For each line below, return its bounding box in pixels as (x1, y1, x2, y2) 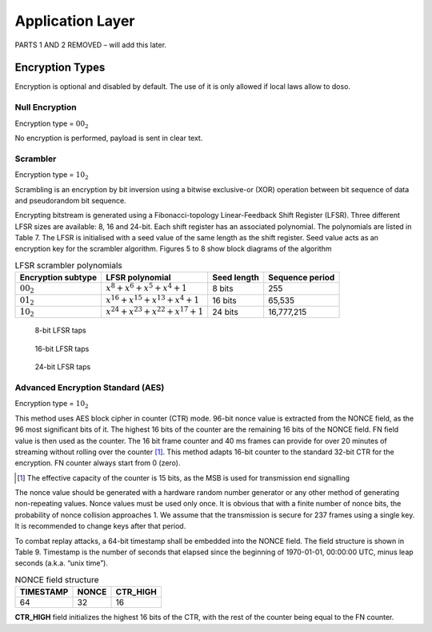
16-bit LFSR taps (34, 344, 90, 353)
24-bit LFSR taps (34, 362, 91, 372)
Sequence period (268, 272, 335, 284)
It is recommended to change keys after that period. (14, 521, 186, 531)
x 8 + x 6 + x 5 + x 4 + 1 (106, 281, 187, 294)
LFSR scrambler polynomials (14, 260, 123, 272)
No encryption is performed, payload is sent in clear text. (14, 133, 203, 143)
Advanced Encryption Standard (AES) (14, 381, 165, 392)
